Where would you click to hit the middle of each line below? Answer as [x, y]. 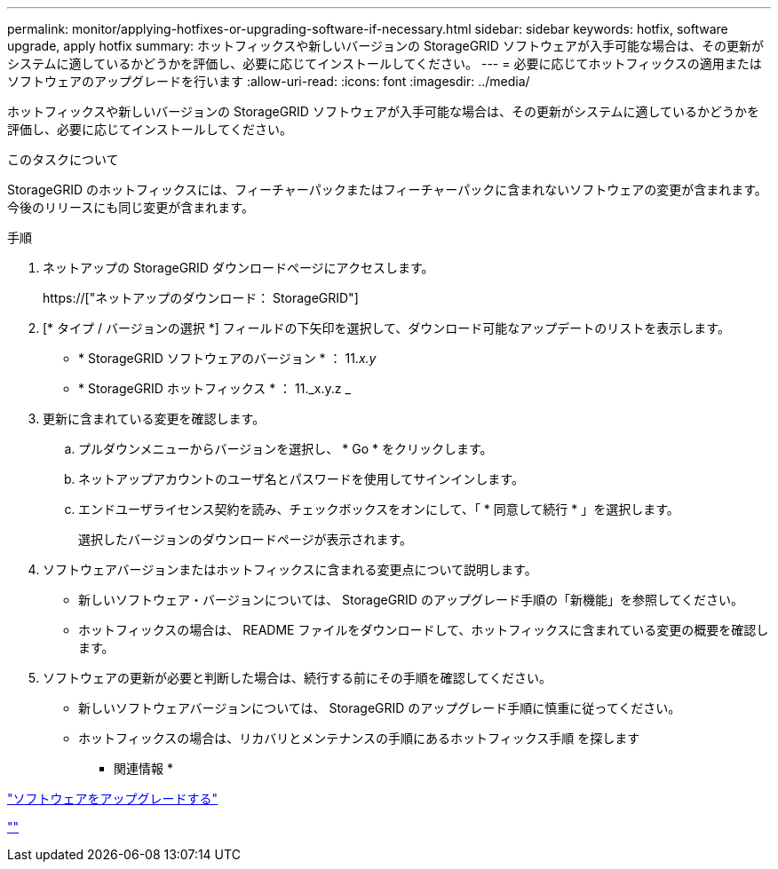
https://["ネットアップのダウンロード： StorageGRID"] [201, 298]
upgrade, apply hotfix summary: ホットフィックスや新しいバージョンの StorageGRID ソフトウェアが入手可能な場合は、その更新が [385, 46]
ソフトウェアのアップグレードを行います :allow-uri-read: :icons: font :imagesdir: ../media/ [269, 81]
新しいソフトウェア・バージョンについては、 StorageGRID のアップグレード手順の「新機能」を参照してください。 [411, 600]
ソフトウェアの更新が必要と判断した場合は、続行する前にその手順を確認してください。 [297, 678]
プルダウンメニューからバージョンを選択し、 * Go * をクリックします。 [286, 449]
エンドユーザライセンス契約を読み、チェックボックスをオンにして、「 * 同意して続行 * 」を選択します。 [379, 509]
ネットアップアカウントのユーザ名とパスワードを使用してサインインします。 [301, 479]
